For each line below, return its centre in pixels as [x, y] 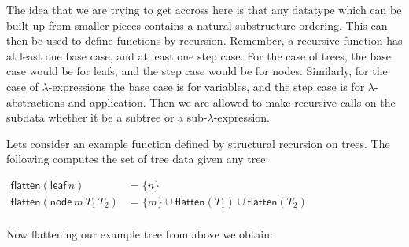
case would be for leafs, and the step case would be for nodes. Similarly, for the [197, 71]
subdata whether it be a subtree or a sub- [107, 117]
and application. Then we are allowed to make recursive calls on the [232, 102]
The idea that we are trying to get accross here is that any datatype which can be [204, 9]
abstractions [36, 102]
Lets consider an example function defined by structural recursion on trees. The [198, 143]
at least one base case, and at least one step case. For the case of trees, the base [199, 55]
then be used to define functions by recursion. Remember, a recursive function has [204, 40]
